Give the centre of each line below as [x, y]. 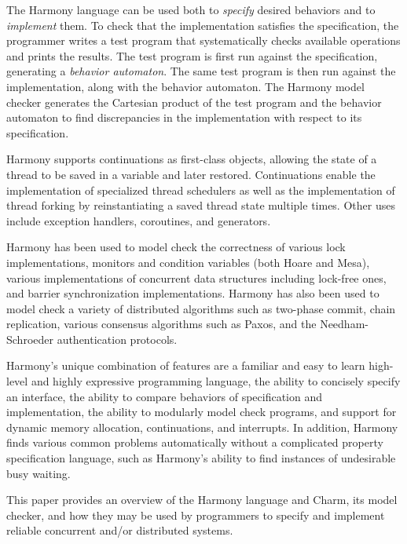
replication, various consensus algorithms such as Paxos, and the [161, 324]
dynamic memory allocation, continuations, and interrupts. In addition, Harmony [202, 427]
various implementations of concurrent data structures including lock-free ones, [196, 277]
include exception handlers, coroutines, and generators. [139, 220]
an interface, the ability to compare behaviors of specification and [165, 396]
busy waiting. [38, 473]
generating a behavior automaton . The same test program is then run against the [201, 71]
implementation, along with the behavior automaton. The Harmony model [185, 86]
